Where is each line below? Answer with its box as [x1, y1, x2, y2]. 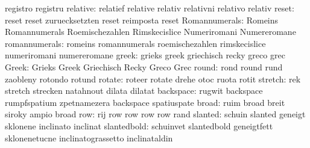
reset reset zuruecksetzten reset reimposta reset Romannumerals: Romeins [5, 13, 279, 26]
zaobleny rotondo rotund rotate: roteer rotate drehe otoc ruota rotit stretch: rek [5, 72, 301, 85]
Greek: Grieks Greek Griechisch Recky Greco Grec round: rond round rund [5, 60, 283, 73]
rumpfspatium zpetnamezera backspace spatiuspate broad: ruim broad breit [5, 96, 285, 108]
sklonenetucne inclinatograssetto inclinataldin [5, 131, 173, 144]
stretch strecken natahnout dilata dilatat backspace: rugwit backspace [5, 84, 263, 97]
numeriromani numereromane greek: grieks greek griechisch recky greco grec [5, 49, 285, 61]
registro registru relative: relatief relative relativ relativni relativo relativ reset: [5, 2, 294, 14]
